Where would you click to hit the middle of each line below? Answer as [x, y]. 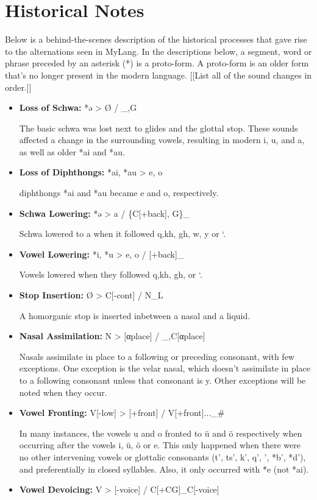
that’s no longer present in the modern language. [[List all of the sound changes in [158, 75]
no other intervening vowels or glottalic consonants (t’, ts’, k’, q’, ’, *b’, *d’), [162, 456]
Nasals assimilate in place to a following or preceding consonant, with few [157, 356]
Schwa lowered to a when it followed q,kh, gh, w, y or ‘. [123, 234]
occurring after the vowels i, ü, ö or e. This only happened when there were [160, 445]
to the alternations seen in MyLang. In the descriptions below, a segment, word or [158, 51]
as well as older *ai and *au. [72, 151]
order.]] [18, 87]
